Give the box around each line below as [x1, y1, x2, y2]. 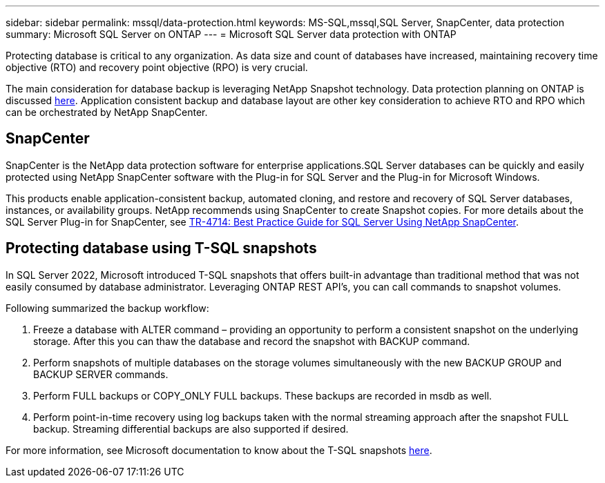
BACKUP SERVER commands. [33, 368, 169, 380]
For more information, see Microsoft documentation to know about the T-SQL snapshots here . [6, 444, 432, 456]
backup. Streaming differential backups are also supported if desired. [33, 422, 349, 435]
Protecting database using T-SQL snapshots [6, 239, 317, 257]
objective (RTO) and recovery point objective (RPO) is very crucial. [6, 61, 308, 73]
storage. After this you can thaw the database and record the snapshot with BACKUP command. [33, 335, 470, 347]
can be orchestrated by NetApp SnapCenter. [6, 106, 208, 118]
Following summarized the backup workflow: [6, 302, 209, 314]
